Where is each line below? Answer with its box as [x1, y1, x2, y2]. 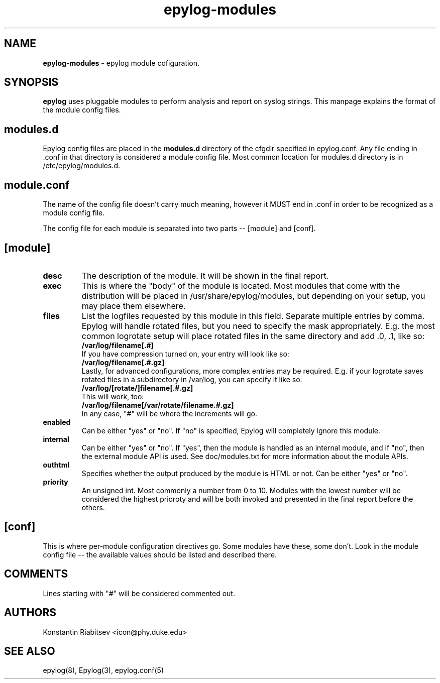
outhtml [43, 460, 70, 469]
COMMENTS [4, 567, 68, 581]
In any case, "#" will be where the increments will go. [81, 409, 258, 418]
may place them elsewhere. [81, 300, 186, 311]
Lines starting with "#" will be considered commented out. [43, 589, 235, 598]
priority [43, 477, 68, 486]
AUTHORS [4, 606, 57, 619]
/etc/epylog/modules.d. [43, 161, 120, 170]
